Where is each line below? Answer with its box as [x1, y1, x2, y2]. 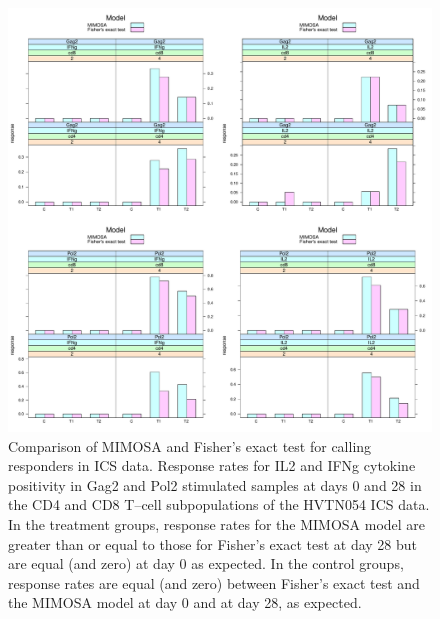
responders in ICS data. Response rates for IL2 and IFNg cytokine [8, 455, 416, 476]
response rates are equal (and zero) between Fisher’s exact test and [8, 572, 420, 593]
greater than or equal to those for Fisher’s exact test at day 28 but [8, 533, 418, 554]
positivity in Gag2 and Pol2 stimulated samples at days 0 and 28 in [8, 474, 422, 495]
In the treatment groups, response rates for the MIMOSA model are [8, 513, 426, 534]
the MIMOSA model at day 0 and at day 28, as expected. [8, 592, 362, 613]
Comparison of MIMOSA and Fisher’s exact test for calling [8, 435, 372, 456]
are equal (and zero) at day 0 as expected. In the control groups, [8, 553, 404, 574]
